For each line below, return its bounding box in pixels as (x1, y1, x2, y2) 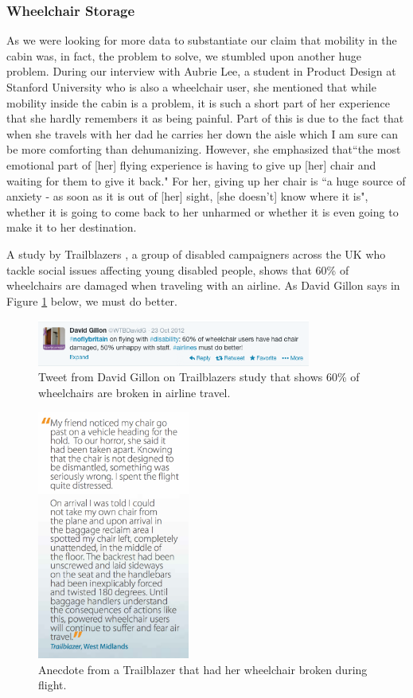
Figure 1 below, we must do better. (6, 292, 178, 309)
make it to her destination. (6, 219, 137, 236)
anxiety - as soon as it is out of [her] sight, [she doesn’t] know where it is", (6, 188, 368, 205)
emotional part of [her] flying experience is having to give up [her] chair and (6, 156, 376, 173)
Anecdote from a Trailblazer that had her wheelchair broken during (38, 661, 368, 677)
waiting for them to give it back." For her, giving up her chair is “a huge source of (6, 172, 406, 189)
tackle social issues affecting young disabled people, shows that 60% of (6, 261, 349, 278)
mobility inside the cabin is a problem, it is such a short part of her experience (6, 94, 391, 111)
